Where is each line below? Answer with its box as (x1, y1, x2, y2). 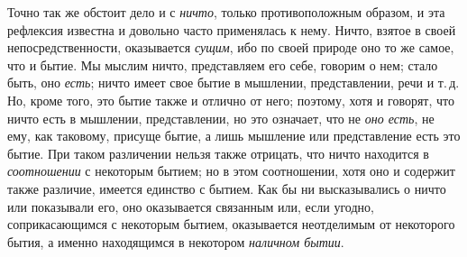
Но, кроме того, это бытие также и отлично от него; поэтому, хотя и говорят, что (7, 90, 454, 109)
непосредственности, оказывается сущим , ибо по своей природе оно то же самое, (7, 38, 454, 57)
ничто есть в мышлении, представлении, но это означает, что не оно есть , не (7, 108, 435, 127)
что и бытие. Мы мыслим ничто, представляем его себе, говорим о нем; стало (7, 55, 438, 74)
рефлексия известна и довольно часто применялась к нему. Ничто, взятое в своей (7, 20, 456, 39)
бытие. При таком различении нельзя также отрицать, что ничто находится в (7, 143, 429, 162)
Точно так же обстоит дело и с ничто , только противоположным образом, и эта (7, 3, 445, 21)
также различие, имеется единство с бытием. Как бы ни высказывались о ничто (7, 179, 446, 197)
